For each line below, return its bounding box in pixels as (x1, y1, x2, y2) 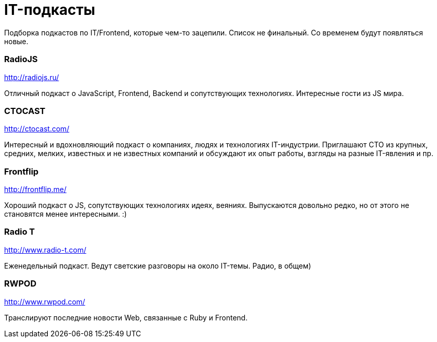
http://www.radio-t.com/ (4, 245, 86, 254)
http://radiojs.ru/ (4, 72, 59, 82)
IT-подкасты (4, 1, 96, 18)
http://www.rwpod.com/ (4, 297, 85, 306)
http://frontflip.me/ (4, 185, 67, 194)
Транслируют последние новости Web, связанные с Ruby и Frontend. (4, 313, 248, 322)
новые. (4, 36, 29, 46)
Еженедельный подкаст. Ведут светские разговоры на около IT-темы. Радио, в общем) (4, 261, 312, 270)
